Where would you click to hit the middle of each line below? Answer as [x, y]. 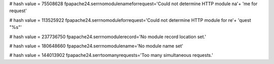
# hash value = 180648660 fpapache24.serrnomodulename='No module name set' [96, 46]
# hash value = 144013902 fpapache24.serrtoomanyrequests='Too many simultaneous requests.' [111, 55]
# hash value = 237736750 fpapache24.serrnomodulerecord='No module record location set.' [108, 37]
